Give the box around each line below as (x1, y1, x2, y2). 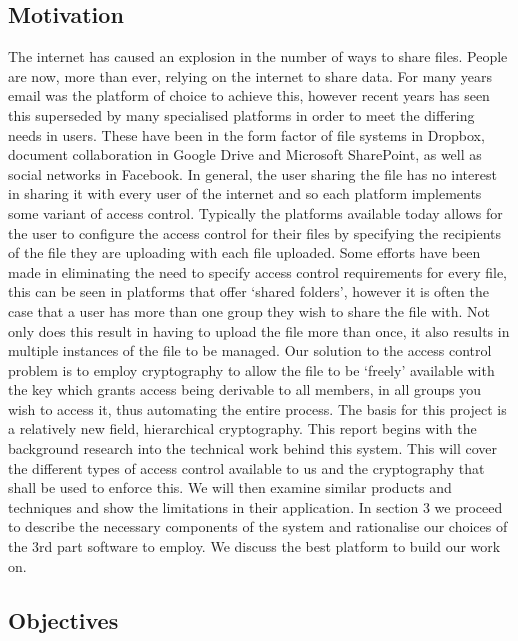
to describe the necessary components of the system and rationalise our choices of (8, 516, 508, 537)
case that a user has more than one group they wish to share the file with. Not (8, 300, 490, 321)
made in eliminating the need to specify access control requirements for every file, (8, 261, 508, 282)
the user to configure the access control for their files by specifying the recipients (8, 222, 501, 243)
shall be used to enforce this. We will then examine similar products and (8, 477, 452, 498)
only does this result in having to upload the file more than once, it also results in (8, 320, 510, 341)
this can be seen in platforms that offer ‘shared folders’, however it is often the (8, 281, 489, 302)
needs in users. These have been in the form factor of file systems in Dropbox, (8, 124, 485, 145)
